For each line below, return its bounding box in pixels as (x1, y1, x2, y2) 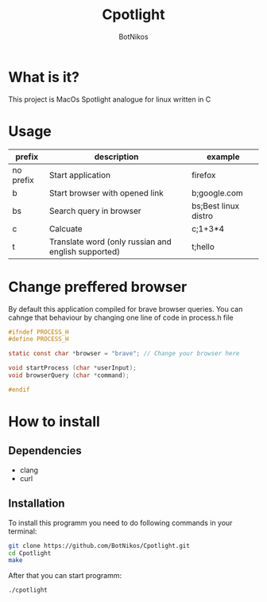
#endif (8, 386, 30, 394)
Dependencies (8, 444, 82, 458)
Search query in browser (48, 205, 141, 216)
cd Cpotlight (8, 549, 52, 557)
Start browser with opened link (48, 187, 164, 198)
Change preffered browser (8, 278, 188, 296)
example (206, 151, 240, 162)
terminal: (8, 526, 37, 536)
